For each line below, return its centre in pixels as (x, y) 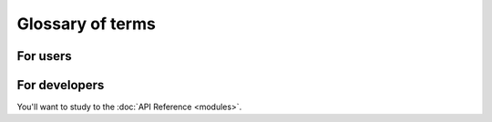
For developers (61, 85)
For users (44, 56)
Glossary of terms (87, 24)
